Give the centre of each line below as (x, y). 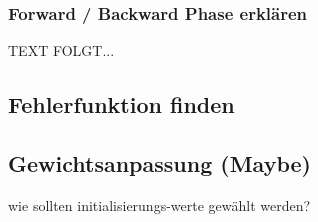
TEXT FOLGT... (61, 50)
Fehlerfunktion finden (121, 104)
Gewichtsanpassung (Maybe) (159, 162)
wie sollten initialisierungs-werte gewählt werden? (159, 204)
